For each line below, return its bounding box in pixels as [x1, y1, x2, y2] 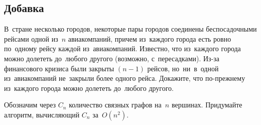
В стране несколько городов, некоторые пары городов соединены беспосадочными [4, 24, 257, 34]
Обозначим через [4, 99, 56, 110]
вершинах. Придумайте [171, 99, 242, 110]
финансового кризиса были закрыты [4, 63, 114, 73]
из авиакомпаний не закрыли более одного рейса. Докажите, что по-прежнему [4, 73, 245, 83]
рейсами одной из [4, 33, 58, 44]
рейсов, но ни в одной [147, 63, 219, 73]
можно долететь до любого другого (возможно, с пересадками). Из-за [4, 53, 220, 63]
